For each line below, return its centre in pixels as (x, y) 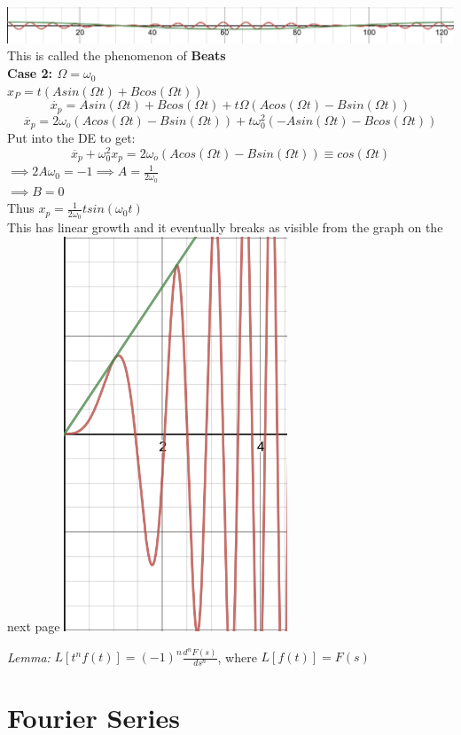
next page (34, 626)
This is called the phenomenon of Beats (117, 55)
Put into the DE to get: (71, 138)
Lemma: (29, 657)
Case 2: (30, 73)
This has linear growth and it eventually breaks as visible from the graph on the (225, 227)
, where (237, 657)
